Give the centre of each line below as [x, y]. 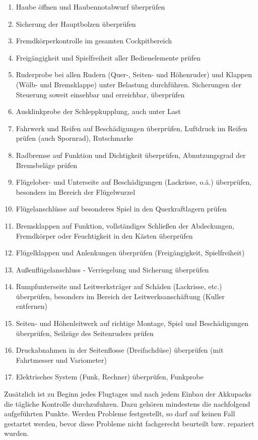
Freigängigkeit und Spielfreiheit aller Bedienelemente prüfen [108, 57]
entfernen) [32, 306]
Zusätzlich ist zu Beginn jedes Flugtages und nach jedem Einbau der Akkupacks [128, 394]
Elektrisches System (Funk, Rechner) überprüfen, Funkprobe [110, 377]
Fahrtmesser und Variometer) [61, 360]
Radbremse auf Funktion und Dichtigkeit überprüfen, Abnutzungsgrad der [131, 155]
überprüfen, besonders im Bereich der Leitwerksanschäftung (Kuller [120, 296]
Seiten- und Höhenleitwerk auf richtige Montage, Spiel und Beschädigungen [132, 323]
